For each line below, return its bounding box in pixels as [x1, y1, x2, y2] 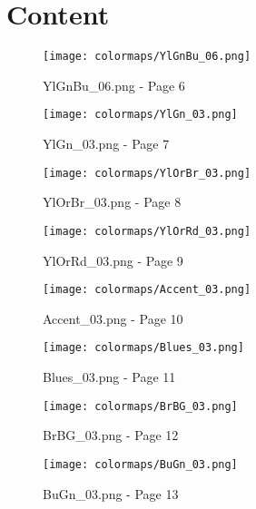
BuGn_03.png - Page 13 [43, 484, 179, 503]
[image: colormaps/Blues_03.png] [43, 341, 244, 355]
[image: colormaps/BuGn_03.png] [43, 457, 238, 471]
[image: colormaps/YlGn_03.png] [43, 108, 238, 122]
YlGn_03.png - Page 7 [43, 134, 170, 153]
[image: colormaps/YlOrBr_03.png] [43, 166, 251, 180]
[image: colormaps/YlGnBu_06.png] [43, 50, 251, 64]
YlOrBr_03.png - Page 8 [43, 192, 182, 211]
